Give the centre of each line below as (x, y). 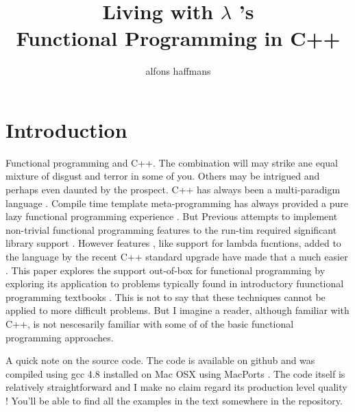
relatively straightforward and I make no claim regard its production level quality (176, 387)
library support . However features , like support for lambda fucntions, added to (173, 243)
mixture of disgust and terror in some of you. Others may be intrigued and (163, 176)
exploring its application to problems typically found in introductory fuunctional (175, 283)
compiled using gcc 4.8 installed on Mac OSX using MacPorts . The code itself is (175, 373)
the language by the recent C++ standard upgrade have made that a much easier (177, 256)
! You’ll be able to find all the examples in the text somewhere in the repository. (174, 400)
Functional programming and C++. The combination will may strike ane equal (172, 162)
